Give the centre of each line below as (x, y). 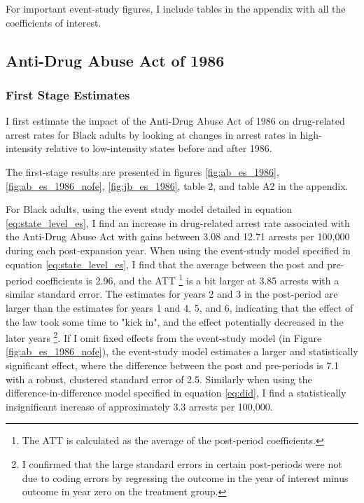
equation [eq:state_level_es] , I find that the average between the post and (165, 264)
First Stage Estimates (68, 94)
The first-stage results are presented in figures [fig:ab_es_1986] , (142, 171)
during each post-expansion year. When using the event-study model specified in (178, 250)
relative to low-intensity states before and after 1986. (159, 148)
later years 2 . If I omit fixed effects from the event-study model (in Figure (164, 337)
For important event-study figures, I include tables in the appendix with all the (176, 8)
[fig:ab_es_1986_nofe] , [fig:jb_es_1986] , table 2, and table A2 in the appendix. (177, 185)
